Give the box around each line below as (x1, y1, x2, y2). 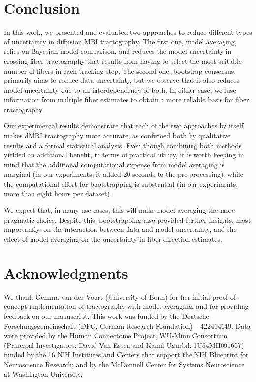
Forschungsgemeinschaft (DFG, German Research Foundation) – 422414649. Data (4, 320, 251, 331)
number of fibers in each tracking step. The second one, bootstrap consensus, (4, 65, 236, 76)
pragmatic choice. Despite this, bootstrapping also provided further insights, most (4, 214, 251, 225)
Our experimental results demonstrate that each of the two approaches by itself (4, 120, 244, 131)
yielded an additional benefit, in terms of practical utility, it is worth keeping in (4, 150, 244, 160)
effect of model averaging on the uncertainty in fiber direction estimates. (4, 234, 222, 244)
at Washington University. (4, 369, 83, 379)
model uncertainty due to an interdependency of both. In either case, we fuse (4, 84, 236, 95)
